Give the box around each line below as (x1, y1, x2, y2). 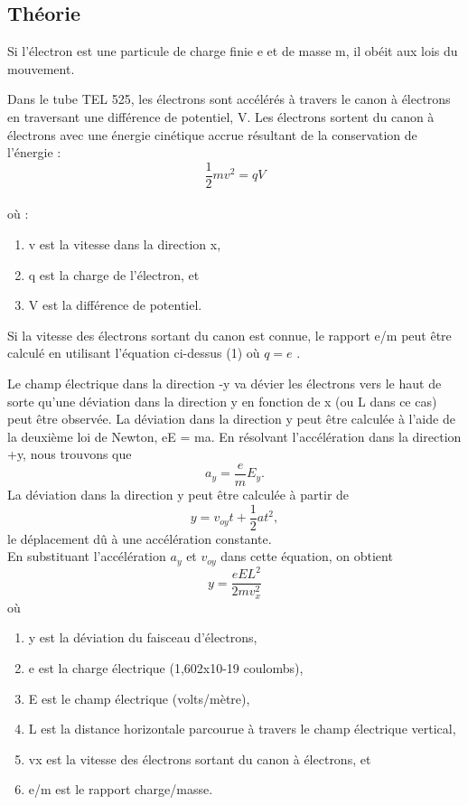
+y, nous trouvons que (7, 445, 132, 463)
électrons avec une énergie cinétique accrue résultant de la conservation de (7, 125, 417, 144)
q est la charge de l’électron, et (28, 265, 200, 284)
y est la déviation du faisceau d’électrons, (28, 628, 257, 647)
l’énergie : (7, 143, 61, 162)
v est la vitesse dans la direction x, (28, 235, 221, 254)
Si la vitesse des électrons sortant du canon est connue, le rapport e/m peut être (7, 325, 452, 344)
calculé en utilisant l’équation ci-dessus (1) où (7, 343, 260, 362)
